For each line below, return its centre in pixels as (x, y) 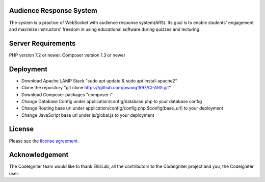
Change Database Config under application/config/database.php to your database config (112, 101)
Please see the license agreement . (44, 141)
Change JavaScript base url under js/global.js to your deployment (88, 115)
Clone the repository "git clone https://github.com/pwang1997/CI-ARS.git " (96, 88)
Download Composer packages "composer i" (67, 94)
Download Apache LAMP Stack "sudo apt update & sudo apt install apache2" (99, 80)
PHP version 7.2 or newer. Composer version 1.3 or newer (67, 55)
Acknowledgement (39, 155)
